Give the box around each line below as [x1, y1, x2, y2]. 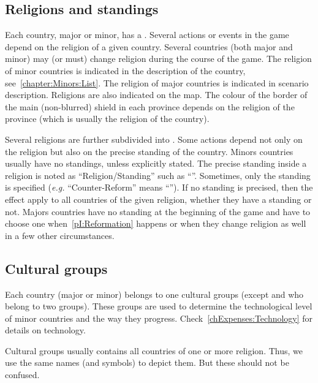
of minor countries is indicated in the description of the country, [5, 64, 246, 77]
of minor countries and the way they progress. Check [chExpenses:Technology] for [5, 311, 313, 324]
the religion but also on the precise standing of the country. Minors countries [5, 145, 293, 157]
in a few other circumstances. [5, 229, 115, 241]
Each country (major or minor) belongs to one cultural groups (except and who [5, 287, 304, 300]
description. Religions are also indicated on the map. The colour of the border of [5, 88, 308, 101]
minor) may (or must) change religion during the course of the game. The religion [5, 52, 312, 65]
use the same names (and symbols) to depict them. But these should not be [5, 356, 289, 369]
